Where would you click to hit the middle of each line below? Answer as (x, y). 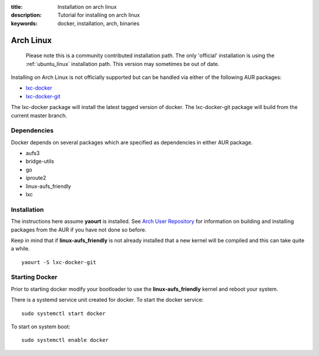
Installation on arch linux (87, 7)
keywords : (24, 23)
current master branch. (39, 116)
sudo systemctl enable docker (65, 340)
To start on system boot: (41, 327)
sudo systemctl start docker (64, 313)
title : (17, 7)
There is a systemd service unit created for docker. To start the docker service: (107, 300)
